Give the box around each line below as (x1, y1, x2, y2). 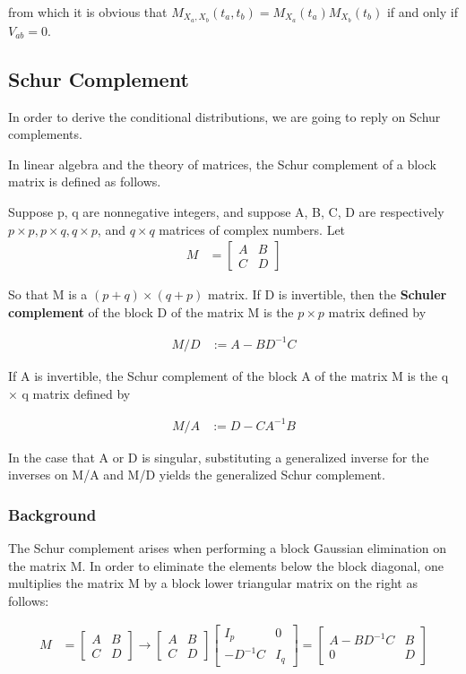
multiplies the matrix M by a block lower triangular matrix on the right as (8, 574, 418, 592)
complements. (8, 125, 82, 143)
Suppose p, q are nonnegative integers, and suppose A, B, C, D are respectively (8, 203, 444, 221)
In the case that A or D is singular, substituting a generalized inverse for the (8, 447, 429, 466)
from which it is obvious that (8, 3, 168, 21)
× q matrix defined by (8, 384, 131, 402)
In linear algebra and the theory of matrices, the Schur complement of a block (8, 154, 436, 173)
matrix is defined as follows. (8, 172, 161, 191)
